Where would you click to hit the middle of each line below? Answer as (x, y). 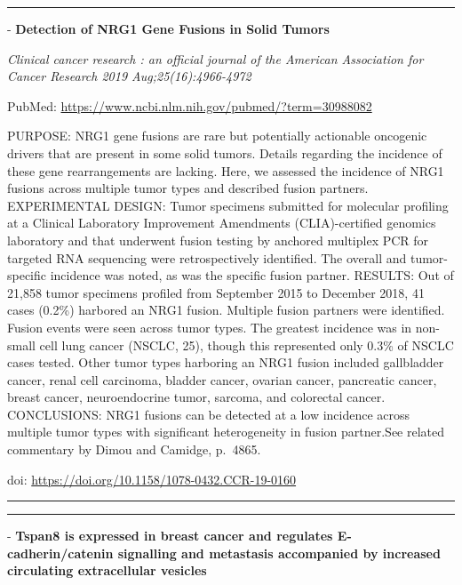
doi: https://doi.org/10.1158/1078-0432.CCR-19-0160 (152, 479)
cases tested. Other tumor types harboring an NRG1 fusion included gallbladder (226, 362)
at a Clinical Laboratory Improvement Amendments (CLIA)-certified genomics (222, 223)
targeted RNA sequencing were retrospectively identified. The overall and (207, 257)
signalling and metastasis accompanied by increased (279, 553)
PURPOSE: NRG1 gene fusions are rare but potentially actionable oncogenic (217, 136)
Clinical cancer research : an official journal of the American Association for (215, 58)
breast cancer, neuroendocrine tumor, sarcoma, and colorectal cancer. (196, 397)
